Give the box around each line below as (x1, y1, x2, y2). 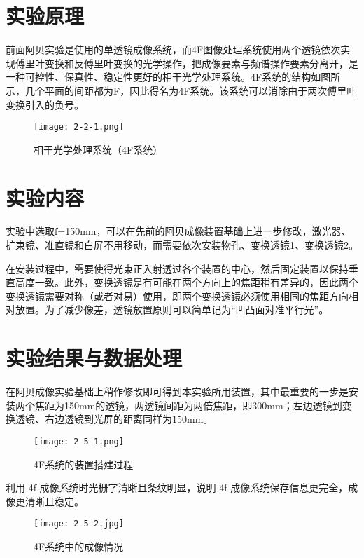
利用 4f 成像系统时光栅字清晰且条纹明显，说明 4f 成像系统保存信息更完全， (6, 480, 349, 495)
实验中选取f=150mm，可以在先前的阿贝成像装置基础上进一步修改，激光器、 (6, 224, 351, 238)
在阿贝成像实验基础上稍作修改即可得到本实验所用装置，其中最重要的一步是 (6, 384, 349, 399)
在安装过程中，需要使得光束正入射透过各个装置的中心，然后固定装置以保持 (6, 261, 349, 275)
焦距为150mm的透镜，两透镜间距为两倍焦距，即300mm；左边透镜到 (34, 397, 342, 412)
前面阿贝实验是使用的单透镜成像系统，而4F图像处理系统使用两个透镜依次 (6, 42, 341, 57)
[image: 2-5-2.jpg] (34, 519, 124, 529)
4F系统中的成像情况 (34, 539, 124, 554)
